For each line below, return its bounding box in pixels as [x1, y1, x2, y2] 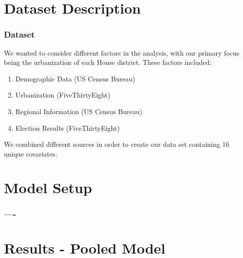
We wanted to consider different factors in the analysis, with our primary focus [4, 47, 240, 58]
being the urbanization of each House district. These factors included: [4, 57, 212, 67]
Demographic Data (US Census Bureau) [15, 73, 135, 83]
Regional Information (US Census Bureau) [15, 106, 143, 116]
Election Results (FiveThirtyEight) [15, 122, 120, 133]
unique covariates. [4, 148, 57, 159]
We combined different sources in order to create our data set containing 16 [4, 139, 229, 149]
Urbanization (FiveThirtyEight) [15, 90, 111, 100]
